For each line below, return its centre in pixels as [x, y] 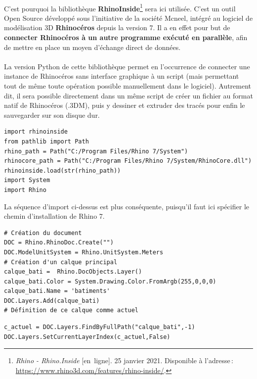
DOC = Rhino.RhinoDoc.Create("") [59, 243]
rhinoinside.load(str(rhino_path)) [63, 170]
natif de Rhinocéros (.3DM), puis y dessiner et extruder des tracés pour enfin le [125, 105]
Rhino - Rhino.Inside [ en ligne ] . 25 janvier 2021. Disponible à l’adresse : [124, 360]
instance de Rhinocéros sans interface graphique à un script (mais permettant [122, 76]
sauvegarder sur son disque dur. [52, 115]
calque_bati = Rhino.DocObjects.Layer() [73, 272]
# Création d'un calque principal [61, 262]
